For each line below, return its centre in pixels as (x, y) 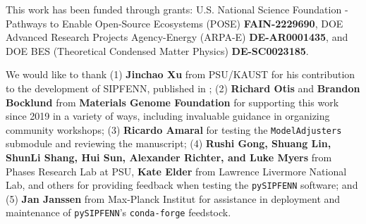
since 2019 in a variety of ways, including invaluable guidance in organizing (168, 116)
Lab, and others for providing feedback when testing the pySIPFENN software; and (182, 185)
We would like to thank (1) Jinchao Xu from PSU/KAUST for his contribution (181, 74)
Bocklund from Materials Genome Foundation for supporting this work (172, 102)
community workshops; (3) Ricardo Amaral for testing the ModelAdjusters (174, 129)
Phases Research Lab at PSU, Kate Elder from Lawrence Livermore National (176, 171)
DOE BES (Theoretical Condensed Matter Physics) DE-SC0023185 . (157, 50)
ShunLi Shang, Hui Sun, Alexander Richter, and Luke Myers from (169, 157)
